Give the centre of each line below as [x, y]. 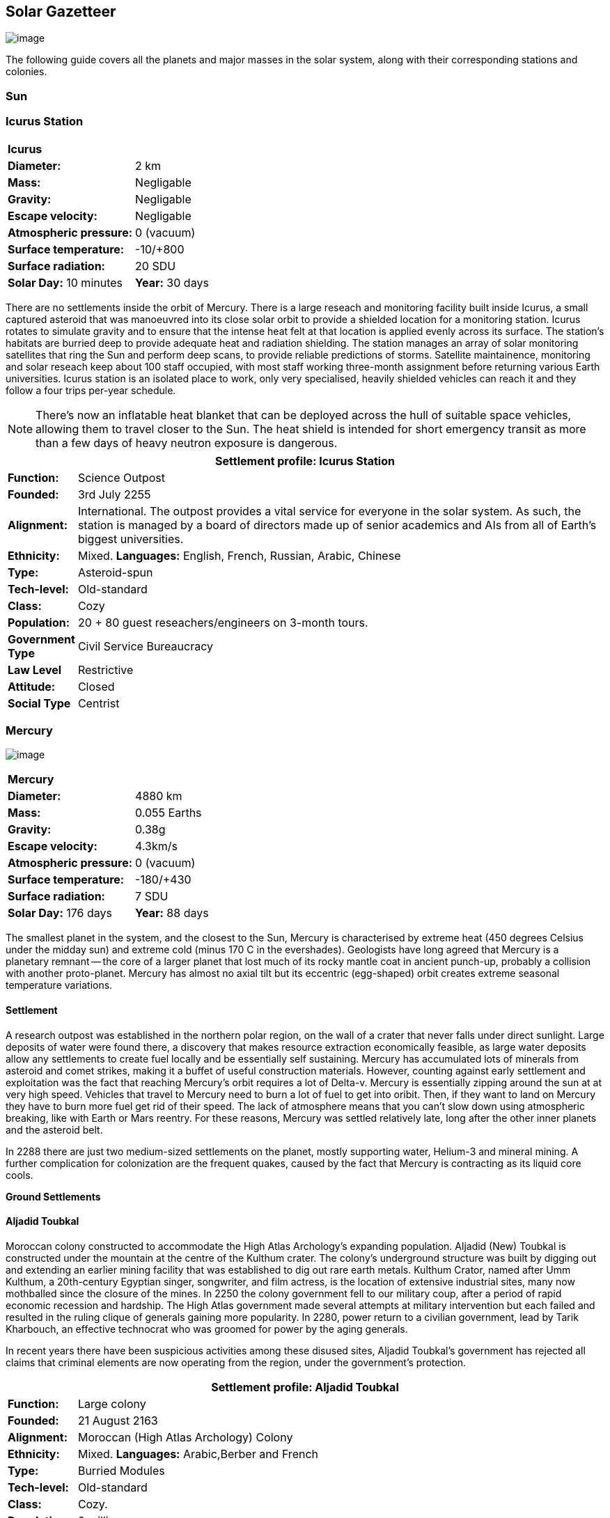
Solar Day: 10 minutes [65, 282]
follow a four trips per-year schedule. [91, 390]
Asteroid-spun [115, 572]
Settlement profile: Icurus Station [305, 461]
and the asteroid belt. [54, 1129]
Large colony [112, 1403]
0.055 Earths [169, 813]
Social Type [39, 703]
